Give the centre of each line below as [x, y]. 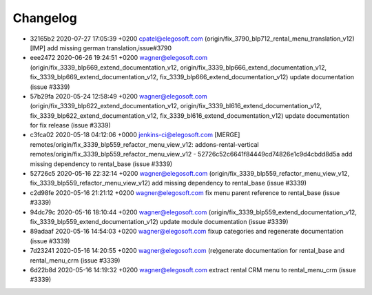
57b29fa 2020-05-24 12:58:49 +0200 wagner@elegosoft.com [119, 96]
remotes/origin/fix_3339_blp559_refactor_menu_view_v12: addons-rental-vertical [144, 144]
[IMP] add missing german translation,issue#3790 [101, 48]
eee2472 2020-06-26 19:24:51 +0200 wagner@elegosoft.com [119, 58]
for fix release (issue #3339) [71, 125]
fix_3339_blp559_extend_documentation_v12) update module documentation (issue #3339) [159, 221]
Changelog [45, 18]
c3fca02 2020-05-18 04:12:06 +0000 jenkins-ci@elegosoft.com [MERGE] [135, 135]
